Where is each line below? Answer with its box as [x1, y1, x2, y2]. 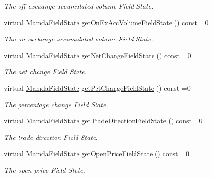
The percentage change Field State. [4, 99, 108, 109]
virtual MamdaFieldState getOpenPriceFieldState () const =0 [4, 148, 189, 158]
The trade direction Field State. [4, 132, 98, 142]
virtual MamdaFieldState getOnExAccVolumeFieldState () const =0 [4, 17, 209, 27]
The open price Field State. [4, 164, 85, 175]
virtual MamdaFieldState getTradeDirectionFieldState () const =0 [4, 116, 203, 126]
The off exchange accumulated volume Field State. [4, 1, 154, 11]
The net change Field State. [4, 66, 87, 77]
